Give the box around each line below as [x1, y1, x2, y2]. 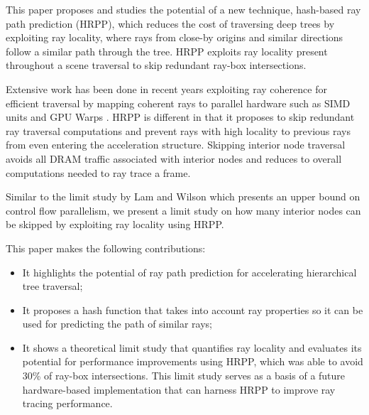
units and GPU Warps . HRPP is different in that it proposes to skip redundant [6, 109, 355, 124]
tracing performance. [22, 396, 113, 411]
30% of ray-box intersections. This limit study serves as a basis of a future [22, 368, 346, 383]
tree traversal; [22, 279, 83, 293]
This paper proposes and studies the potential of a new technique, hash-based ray [6, 2, 361, 16]
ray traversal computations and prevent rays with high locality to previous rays [6, 123, 351, 138]
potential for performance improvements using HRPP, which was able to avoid [22, 354, 363, 369]
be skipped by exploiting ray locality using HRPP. [6, 217, 224, 232]
